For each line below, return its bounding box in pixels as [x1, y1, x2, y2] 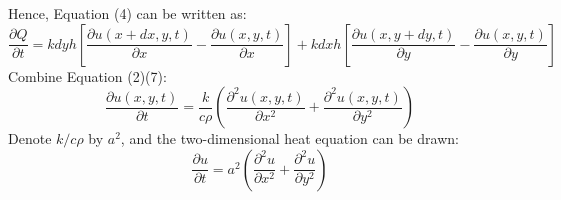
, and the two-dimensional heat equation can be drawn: [120, 128, 459, 149]
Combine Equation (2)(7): [8, 65, 167, 86]
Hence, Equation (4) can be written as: [8, 3, 247, 23]
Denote [8, 128, 52, 149]
